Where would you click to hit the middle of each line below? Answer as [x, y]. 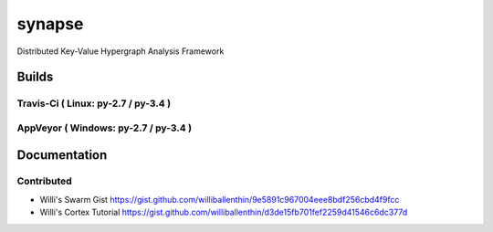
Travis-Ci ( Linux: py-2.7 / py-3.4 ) [94, 103]
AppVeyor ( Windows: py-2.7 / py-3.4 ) [104, 128]
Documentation [62, 155]
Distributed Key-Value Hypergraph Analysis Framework [121, 51]
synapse [50, 24]
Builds [35, 77]
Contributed [44, 181]
